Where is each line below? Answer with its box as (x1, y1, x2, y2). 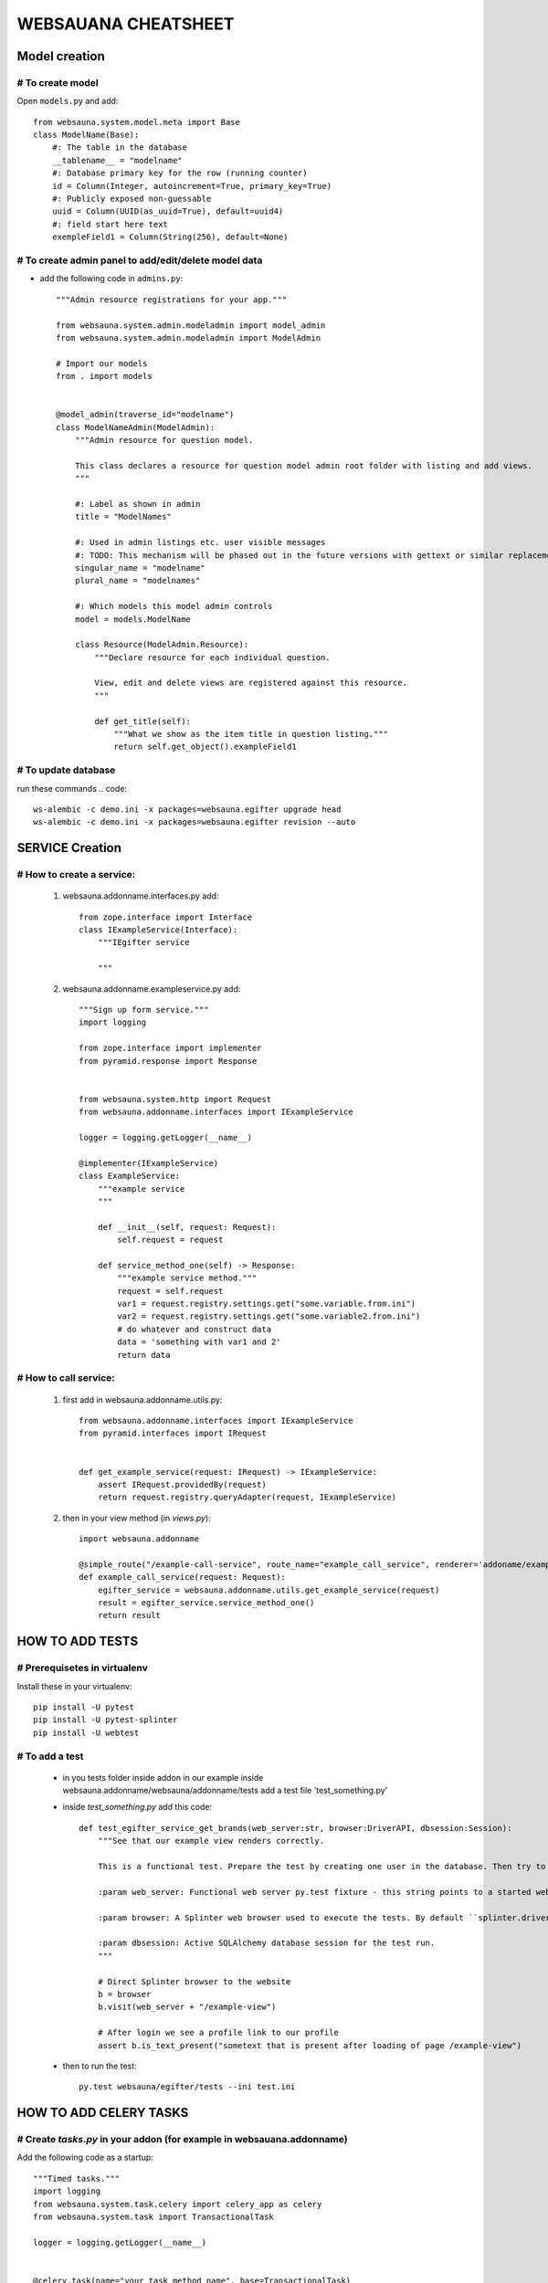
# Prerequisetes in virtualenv (16, 1662, 148, 1675)
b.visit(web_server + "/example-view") (97, 2002, 277, 2013)
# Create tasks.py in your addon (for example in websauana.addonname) (16, 2133, 348, 2146)
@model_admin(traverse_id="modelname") (56, 409, 235, 420)
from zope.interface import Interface (79, 911, 253, 922)
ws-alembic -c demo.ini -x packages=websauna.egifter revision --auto (33, 817, 356, 827)
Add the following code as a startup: (16, 2151, 154, 2163)
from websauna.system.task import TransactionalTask (33, 2212, 274, 2222)
